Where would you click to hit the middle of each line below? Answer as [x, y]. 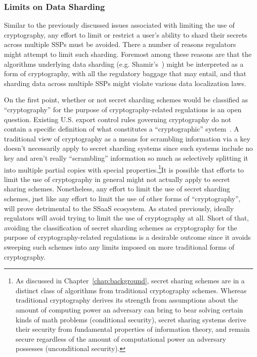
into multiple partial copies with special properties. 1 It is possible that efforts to [124, 169]
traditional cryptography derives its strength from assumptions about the [127, 300]
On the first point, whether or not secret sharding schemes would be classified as [126, 100]
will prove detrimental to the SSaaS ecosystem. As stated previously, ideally [119, 208]
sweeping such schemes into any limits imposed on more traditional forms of [119, 246]
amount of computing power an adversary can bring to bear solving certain [129, 309]
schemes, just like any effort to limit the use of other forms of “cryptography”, [122, 198]
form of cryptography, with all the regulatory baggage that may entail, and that [125, 73]
